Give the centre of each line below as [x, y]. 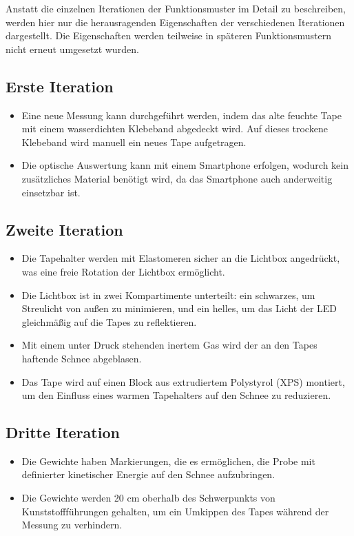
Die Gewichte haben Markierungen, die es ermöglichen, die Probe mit [168, 461]
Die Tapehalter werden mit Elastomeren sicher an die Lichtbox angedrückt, [181, 258]
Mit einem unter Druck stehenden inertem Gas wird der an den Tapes [169, 345]
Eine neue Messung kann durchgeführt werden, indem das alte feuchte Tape [181, 115]
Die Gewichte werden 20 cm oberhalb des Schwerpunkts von [148, 498]
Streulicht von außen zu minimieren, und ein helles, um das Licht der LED [179, 308]
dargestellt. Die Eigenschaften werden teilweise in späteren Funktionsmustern [168, 35]
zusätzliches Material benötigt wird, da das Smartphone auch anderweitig [177, 178]
